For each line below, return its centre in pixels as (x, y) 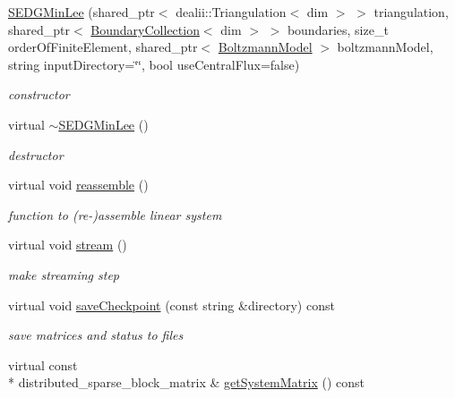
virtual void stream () (68, 245)
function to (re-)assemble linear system (115, 214)
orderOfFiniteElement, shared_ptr (103, 47)
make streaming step (64, 274)
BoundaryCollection (145, 29)
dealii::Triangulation (231, 12)
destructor (36, 154)
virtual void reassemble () (78, 185)
